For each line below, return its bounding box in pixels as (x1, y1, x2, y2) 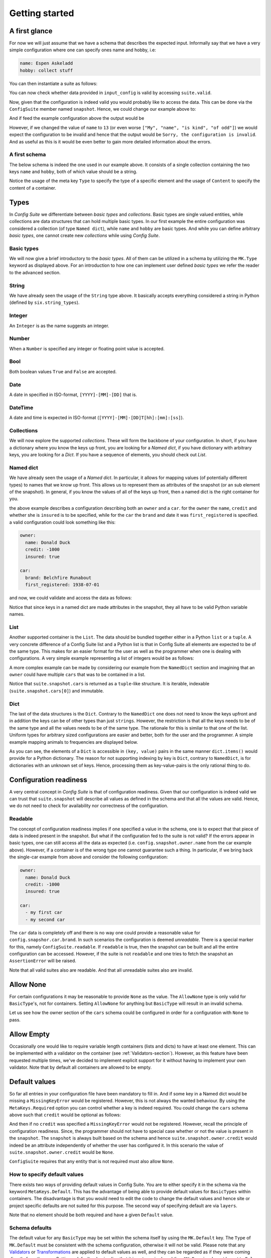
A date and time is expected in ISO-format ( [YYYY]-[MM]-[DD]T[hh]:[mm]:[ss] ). (9, 415, 184, 421)
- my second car (25, 916, 65, 922)
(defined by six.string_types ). (9, 299, 80, 305)
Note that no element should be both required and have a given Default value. (9, 1212, 174, 1218)
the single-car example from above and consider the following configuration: (9, 854, 168, 860)
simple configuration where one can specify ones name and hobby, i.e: (9, 47, 157, 53)
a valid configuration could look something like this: (9, 519, 116, 525)
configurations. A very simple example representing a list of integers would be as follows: (9, 655, 194, 661)
